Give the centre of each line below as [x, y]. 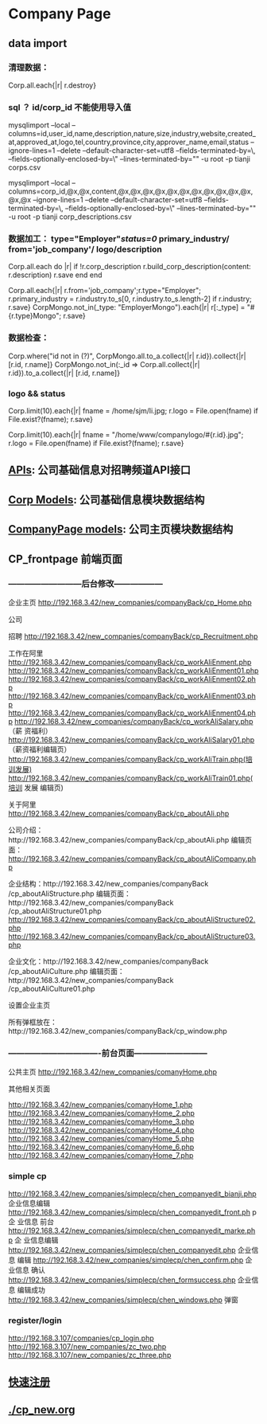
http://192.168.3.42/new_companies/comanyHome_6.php [101, 1147]
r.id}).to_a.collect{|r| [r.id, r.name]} [64, 373]
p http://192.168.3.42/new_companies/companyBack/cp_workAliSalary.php [131, 721]
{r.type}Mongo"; [35, 316]
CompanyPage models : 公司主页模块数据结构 [121, 529]
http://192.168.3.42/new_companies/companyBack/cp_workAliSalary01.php [132, 739]
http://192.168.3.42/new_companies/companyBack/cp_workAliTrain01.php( [131, 778]
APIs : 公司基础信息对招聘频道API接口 [100, 470]
